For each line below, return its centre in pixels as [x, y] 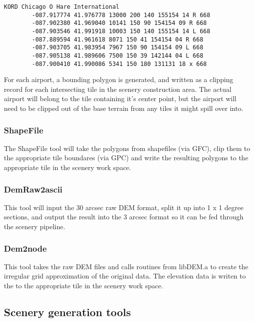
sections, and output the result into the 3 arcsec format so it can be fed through [124, 217]
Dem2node [25, 248]
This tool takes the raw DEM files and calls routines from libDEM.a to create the [126, 266]
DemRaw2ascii [33, 189]
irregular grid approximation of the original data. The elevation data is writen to [125, 276]
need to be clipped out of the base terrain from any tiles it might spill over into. [124, 108]
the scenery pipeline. [35, 226]
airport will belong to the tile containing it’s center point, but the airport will [120, 98]
